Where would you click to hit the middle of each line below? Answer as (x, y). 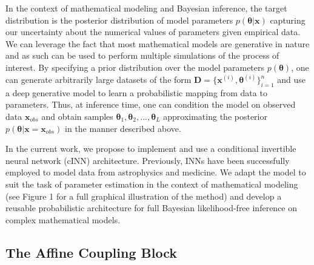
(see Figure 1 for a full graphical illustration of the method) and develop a (144, 196)
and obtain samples (77, 116)
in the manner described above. (123, 128)
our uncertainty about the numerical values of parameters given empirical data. (153, 32)
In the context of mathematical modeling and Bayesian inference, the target (146, 8)
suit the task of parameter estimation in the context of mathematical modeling (152, 184)
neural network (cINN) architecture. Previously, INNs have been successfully (148, 160)
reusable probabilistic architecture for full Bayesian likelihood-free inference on (152, 208)
